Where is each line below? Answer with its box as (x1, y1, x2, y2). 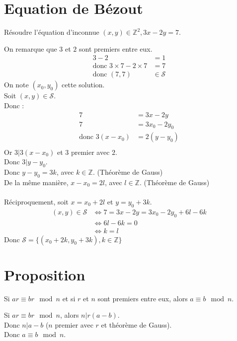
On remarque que (4, 43, 57, 54)
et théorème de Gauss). (101, 319, 172, 330)
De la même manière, (4, 177, 69, 187)
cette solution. (62, 79, 105, 90)
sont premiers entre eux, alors (97, 293, 188, 303)
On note (4, 79, 29, 90)
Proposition (4, 264, 85, 284)
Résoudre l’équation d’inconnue (4, 27, 99, 37)
